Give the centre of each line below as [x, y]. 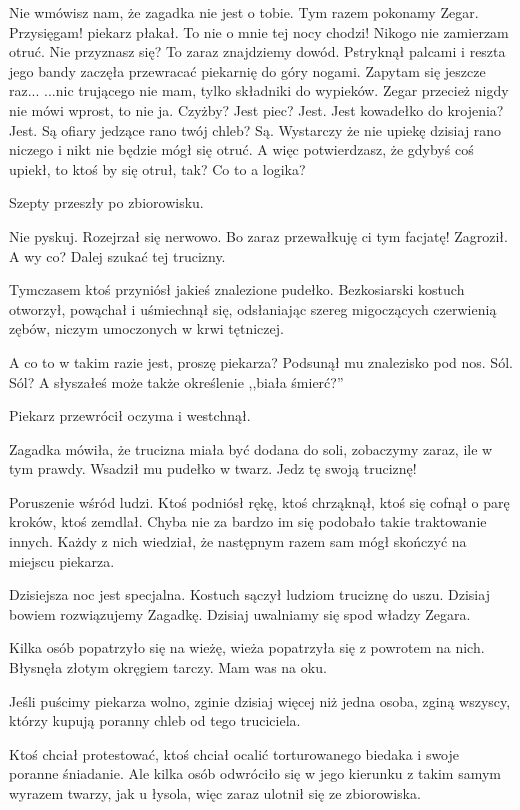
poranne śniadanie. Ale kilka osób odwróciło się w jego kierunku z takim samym [255, 773]
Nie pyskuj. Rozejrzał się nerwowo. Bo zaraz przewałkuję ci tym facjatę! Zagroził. [258, 235]
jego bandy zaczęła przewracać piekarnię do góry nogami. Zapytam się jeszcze [247, 70]
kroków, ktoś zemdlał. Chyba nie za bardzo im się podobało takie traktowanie [248, 521]
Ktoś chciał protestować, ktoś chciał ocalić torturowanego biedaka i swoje [234, 753]
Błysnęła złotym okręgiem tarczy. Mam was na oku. [168, 667]
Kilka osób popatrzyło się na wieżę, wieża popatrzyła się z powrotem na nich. [247, 647]
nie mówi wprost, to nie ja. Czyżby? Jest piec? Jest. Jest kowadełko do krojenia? [256, 109]
